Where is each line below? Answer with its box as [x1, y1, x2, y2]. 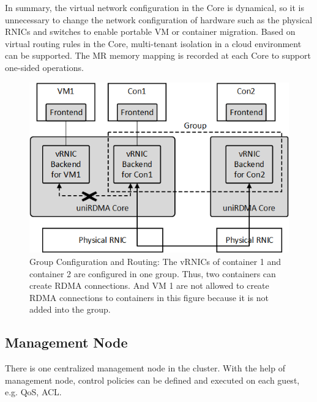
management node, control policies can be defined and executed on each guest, [5, 373, 300, 386]
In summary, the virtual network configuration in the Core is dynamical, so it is [5, 1, 304, 13]
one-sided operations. [5, 61, 84, 73]
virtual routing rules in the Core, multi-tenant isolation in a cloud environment [5, 37, 302, 50]
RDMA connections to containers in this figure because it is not [29, 291, 269, 303]
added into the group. [29, 303, 111, 316]
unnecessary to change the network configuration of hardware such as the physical [5, 13, 313, 26]
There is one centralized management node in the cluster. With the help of [5, 362, 285, 374]
